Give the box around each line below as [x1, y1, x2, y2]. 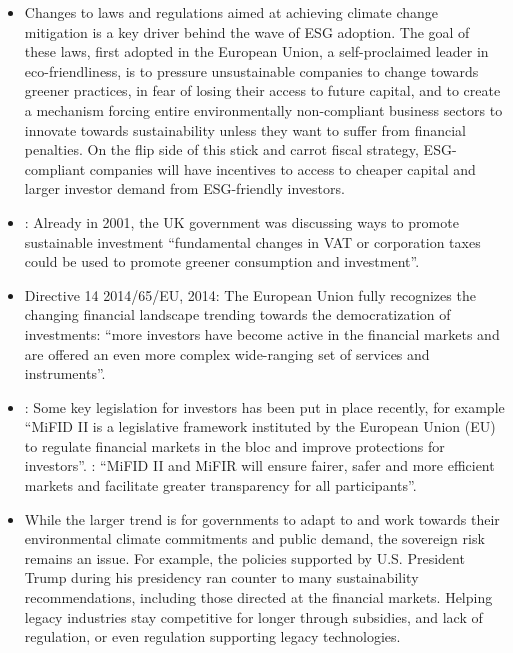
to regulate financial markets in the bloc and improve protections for [24, 435, 445, 456]
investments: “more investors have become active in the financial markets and [24, 323, 500, 344]
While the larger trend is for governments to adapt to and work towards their [24, 508, 500, 529]
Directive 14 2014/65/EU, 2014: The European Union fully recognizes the [24, 284, 476, 305]
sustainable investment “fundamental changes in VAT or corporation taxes [24, 231, 481, 252]
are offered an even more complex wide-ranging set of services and [24, 343, 430, 364]
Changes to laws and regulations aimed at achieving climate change [24, 2, 439, 22]
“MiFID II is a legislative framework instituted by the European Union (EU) [24, 416, 496, 437]
